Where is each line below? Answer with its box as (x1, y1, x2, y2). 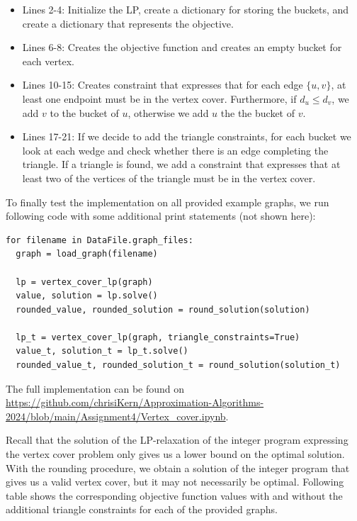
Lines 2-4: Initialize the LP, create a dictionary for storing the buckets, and (22, 2, 349, 16)
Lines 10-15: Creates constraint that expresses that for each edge (22, 77, 303, 92)
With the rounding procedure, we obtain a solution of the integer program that (6, 460, 350, 475)
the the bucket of (220, 105, 295, 120)
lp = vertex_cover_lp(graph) (16, 276, 153, 287)
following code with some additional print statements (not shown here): (6, 208, 316, 223)
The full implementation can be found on (6, 381, 185, 396)
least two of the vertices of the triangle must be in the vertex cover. (22, 170, 316, 185)
